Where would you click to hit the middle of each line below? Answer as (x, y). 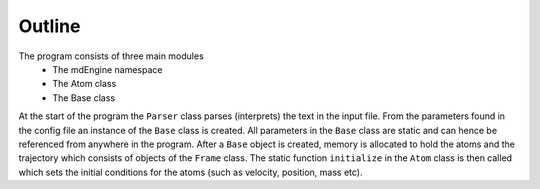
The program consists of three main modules (111, 56)
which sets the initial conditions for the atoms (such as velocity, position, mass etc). (191, 172)
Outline (49, 26)
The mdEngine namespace (107, 69)
